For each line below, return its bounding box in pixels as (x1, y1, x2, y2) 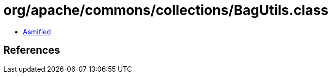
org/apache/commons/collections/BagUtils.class (3, 2, 329, 18)
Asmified (23, 27, 51, 36)
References (3, 44, 60, 57)
